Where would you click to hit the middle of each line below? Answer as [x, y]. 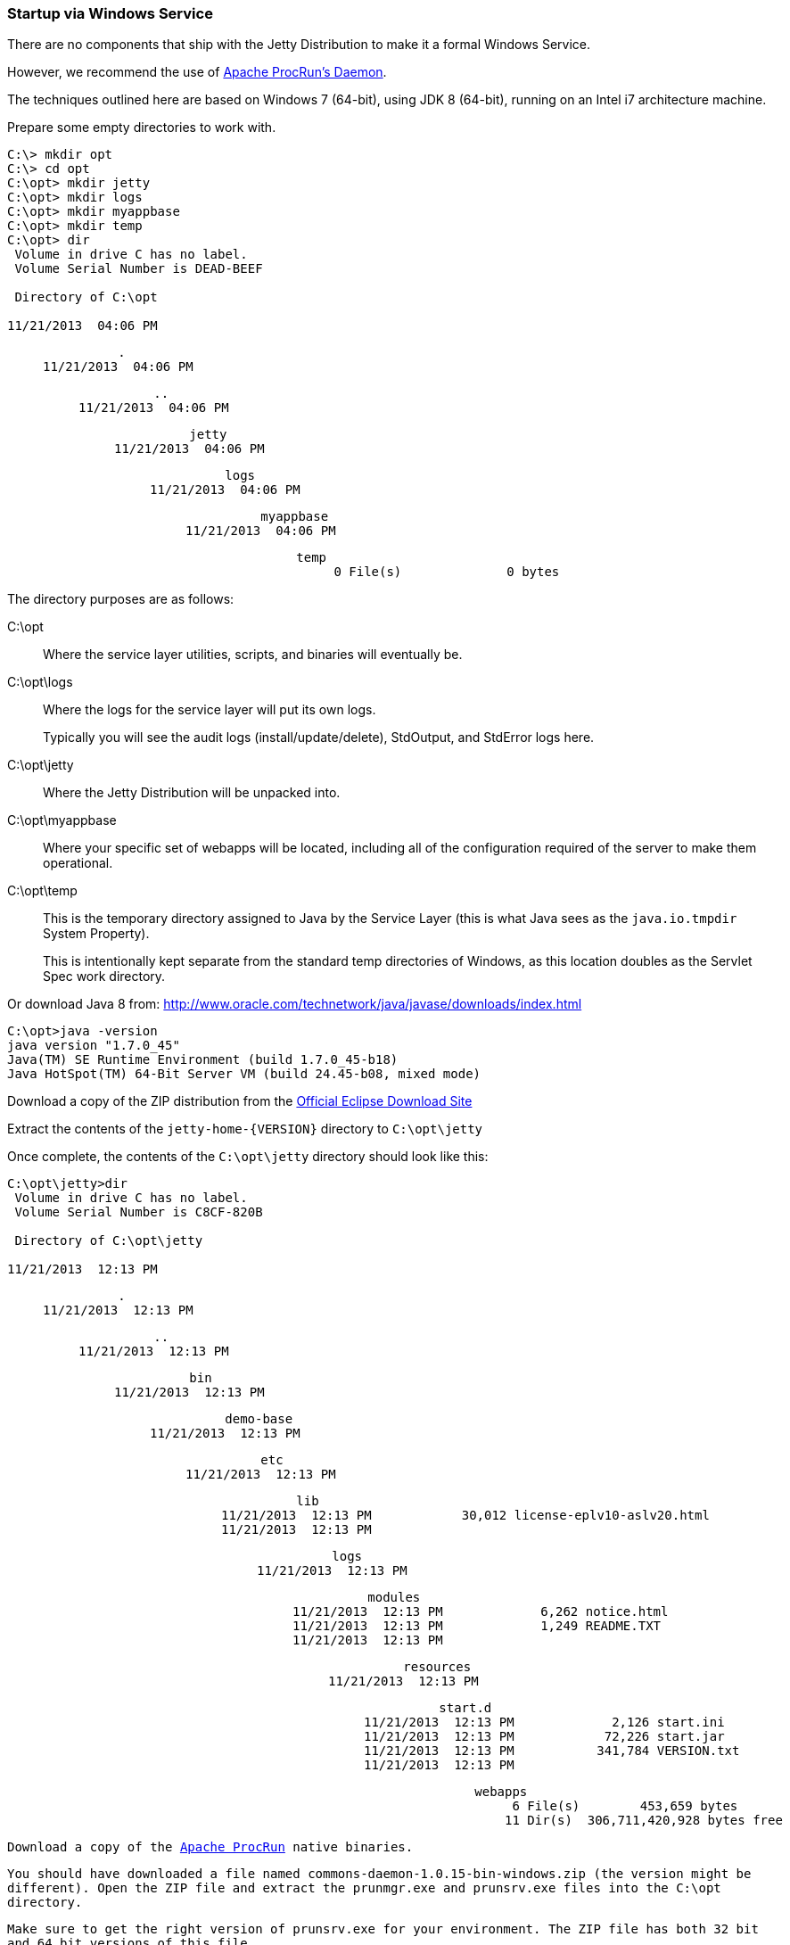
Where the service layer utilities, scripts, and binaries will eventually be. [253, 655]
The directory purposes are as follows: [121, 599]
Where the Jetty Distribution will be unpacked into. [192, 793]
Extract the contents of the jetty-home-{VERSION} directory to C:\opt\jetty [245, 1129]
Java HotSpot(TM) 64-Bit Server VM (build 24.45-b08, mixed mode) [244, 1074]
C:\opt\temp [42, 891]
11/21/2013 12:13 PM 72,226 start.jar [544, 1737]
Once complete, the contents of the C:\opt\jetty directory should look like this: [248, 1157]
